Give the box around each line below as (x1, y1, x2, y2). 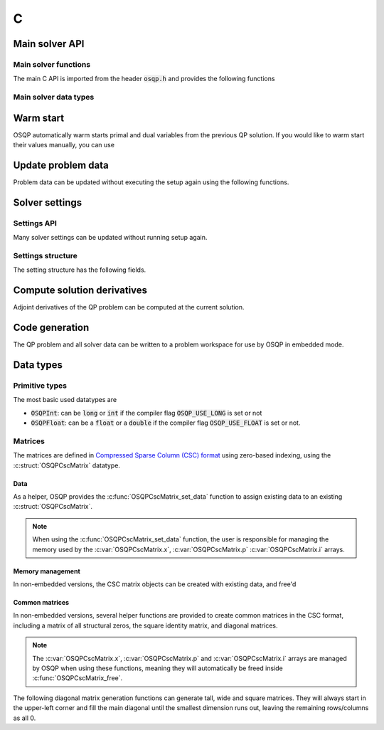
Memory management (13, 566, 81, 576)
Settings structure (13, 251, 78, 260)
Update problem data (13, 159, 110, 171)
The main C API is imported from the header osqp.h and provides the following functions (13, 75, 275, 83)
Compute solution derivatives (13, 285, 148, 297)
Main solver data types (13, 92, 95, 102)
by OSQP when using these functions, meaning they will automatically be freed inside (32, 664, 284, 672)
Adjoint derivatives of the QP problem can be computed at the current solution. (13, 303, 245, 312)
